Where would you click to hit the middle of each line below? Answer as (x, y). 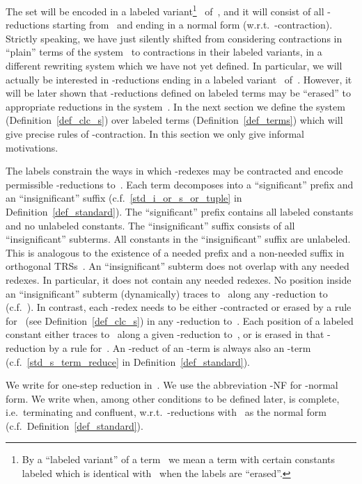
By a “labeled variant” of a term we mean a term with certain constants (179, 459)
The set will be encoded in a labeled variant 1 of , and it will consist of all (165, 10)
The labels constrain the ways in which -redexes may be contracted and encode (174, 171)
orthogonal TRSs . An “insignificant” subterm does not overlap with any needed (178, 266)
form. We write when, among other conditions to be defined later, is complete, (173, 398)
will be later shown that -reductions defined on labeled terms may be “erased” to (178, 93)
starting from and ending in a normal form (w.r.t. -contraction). (192, 25)
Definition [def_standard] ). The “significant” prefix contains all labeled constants (180, 211)
